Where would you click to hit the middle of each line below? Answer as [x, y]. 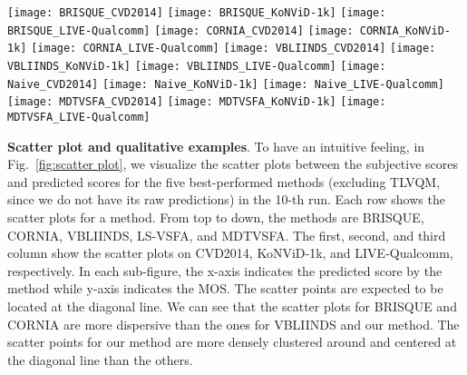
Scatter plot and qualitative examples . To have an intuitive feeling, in [216, 146]
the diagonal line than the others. [100, 359]
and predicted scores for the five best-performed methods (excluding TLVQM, [224, 181]
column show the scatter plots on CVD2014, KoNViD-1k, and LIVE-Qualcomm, [230, 253]
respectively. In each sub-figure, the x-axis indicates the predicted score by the [225, 270]
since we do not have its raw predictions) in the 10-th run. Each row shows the [226, 199]
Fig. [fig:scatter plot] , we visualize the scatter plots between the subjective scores [233, 164]
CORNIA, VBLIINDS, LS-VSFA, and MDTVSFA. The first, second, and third [227, 235]
